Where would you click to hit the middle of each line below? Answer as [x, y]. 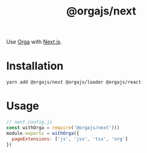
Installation [35, 66]
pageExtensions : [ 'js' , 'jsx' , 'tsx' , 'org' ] [70, 139]
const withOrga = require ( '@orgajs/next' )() [63, 128]
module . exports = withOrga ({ [43, 133]
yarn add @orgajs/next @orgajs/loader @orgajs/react [74, 83]
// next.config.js [29, 122]
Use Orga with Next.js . [34, 42]
